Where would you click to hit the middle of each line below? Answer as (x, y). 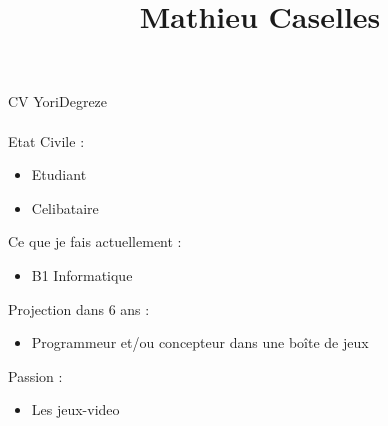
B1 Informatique (82, 274)
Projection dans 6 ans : (79, 308)
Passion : (35, 375)
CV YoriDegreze (58, 101)
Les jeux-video (75, 409)
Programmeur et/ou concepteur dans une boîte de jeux (200, 342)
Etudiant (59, 174)
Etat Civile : (46, 140)
